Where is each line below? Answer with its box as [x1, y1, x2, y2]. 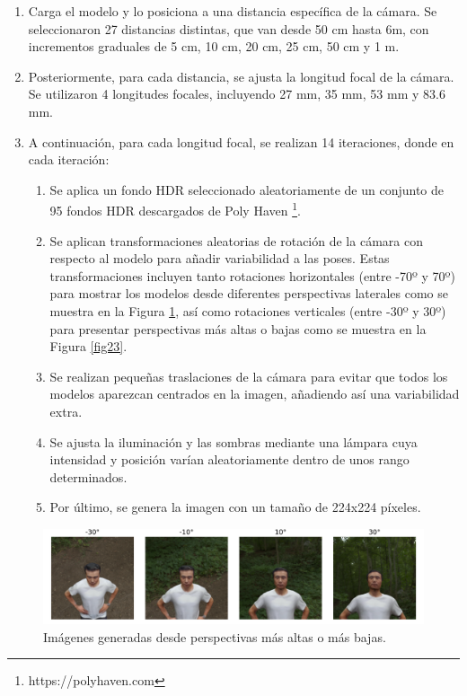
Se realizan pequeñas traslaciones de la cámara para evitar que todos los [49, 366, 448, 385]
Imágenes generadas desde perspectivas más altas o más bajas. [43, 627, 386, 646]
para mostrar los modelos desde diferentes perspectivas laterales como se [49, 284, 448, 303]
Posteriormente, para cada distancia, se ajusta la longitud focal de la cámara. [28, 66, 454, 85]
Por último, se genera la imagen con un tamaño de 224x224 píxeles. [49, 498, 421, 516]
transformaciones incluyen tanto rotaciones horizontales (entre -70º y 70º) [49, 266, 455, 285]
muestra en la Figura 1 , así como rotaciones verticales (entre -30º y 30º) [49, 301, 446, 320]
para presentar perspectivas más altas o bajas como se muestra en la [49, 319, 427, 338]
